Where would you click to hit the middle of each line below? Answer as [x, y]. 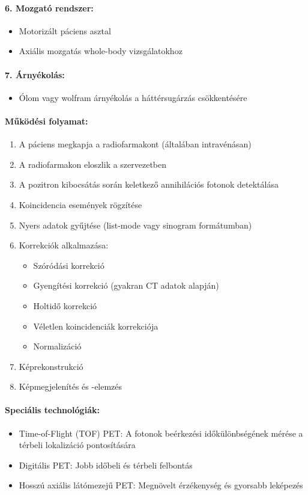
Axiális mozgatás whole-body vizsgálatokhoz [101, 51]
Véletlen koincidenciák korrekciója [96, 326]
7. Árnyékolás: [35, 74]
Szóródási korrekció [69, 265]
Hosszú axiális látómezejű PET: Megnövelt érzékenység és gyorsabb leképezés [161, 485]
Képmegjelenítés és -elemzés [71, 386]
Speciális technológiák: [52, 410]
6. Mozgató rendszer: [49, 8]
